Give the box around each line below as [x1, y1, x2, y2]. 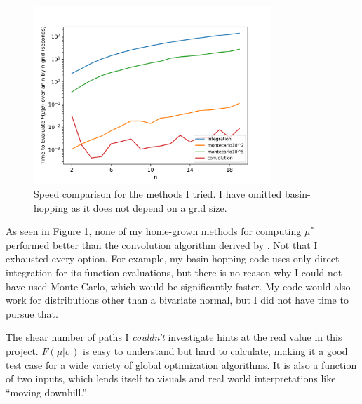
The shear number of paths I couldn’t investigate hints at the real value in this [6, 330, 342, 344]
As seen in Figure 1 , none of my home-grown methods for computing [6, 224, 302, 238]
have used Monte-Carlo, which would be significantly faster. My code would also [6, 278, 351, 293]
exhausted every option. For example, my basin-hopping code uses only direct [6, 251, 340, 266]
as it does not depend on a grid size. [71, 200, 227, 215]
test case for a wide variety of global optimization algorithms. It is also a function [6, 357, 357, 372]
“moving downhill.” [6, 384, 87, 399]
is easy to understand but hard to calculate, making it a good [82, 343, 348, 358]
